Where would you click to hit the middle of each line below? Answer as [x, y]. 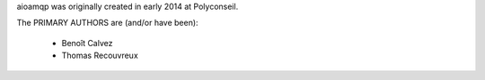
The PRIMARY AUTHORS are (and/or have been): [107, 23]
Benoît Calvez [87, 43]
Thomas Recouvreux [100, 56]
